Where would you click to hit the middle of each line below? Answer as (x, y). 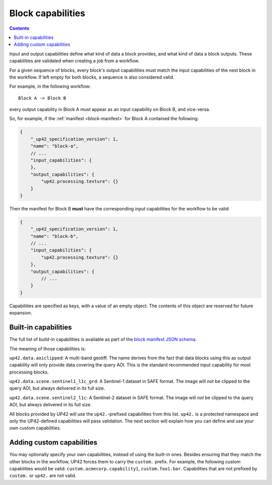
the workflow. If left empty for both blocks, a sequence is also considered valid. (92, 77)
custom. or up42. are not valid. (43, 476)
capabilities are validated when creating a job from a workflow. (74, 61)
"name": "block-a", (55, 146)
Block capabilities (47, 13)
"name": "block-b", (55, 236)
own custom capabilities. (35, 428)
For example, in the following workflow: (50, 86)
